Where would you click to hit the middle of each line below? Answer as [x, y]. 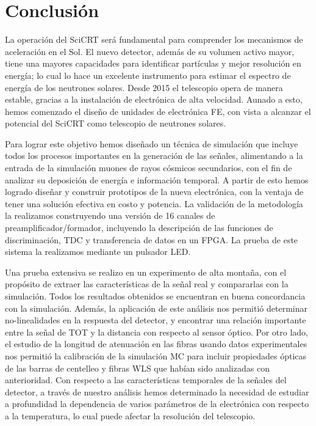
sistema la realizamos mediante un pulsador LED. [98, 252]
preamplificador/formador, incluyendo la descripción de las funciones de [139, 228]
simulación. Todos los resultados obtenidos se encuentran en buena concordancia [155, 296]
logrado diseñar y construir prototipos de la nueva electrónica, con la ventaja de [154, 192]
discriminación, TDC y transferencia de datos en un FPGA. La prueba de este [152, 239]
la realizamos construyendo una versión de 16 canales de [110, 215]
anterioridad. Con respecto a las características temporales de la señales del [146, 380]
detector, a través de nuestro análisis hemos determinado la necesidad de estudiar [157, 391]
